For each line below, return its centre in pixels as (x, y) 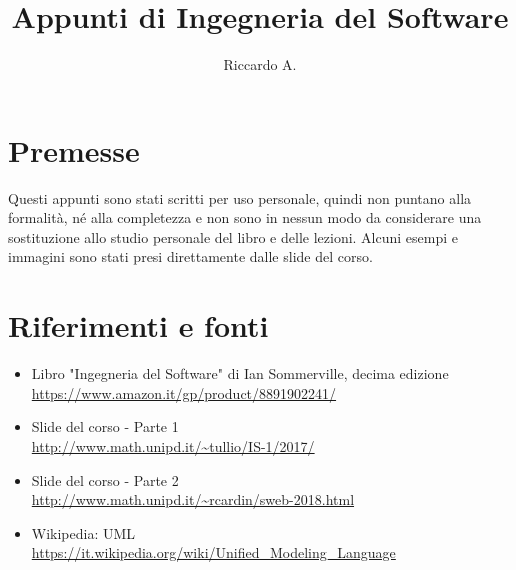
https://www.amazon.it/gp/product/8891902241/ (184, 392)
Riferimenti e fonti (138, 325)
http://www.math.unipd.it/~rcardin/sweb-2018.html (193, 499)
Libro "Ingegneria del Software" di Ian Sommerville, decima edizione (240, 373)
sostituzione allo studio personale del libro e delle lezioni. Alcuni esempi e (233, 236)
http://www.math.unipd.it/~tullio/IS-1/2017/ (173, 445)
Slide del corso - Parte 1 (105, 426)
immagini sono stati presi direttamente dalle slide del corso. (190, 256)
